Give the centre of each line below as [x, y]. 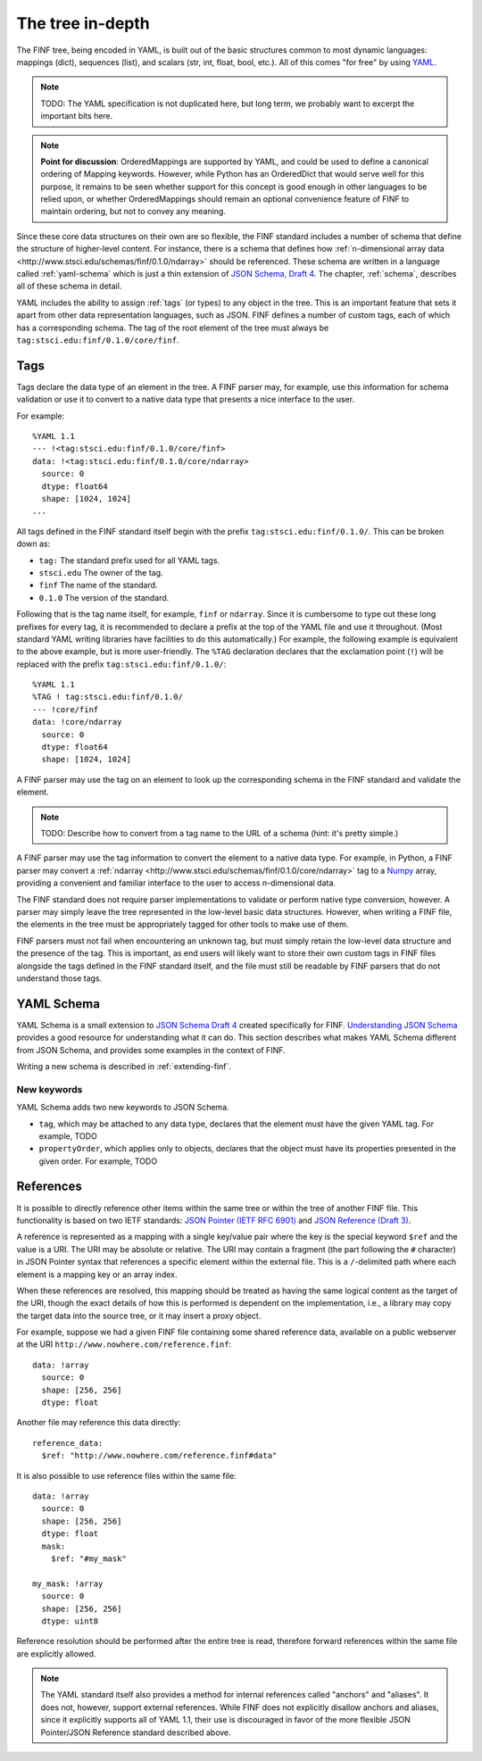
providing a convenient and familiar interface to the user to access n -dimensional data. [176, 883]
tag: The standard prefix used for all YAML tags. [129, 560]
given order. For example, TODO [98, 1161]
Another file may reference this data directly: [99, 1423]
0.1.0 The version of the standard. [104, 597]
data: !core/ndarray [77, 722]
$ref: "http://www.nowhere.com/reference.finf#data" [159, 1456]
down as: [33, 544]
